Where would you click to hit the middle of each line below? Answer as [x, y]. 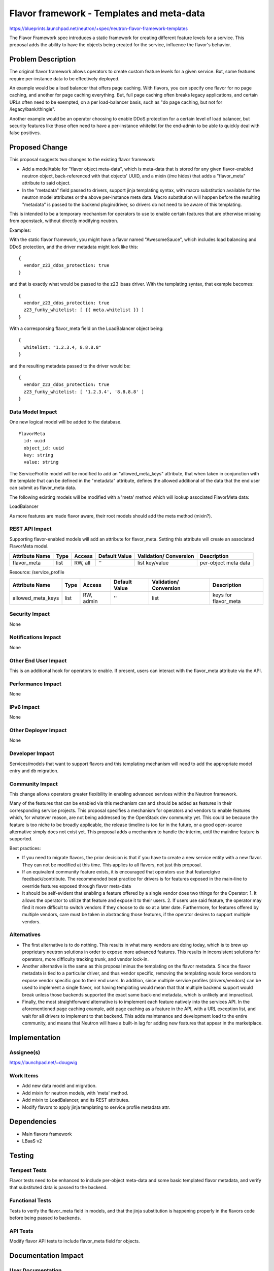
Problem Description [43, 59]
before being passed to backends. [45, 1218]
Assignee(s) [25, 1052]
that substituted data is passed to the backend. [59, 1188]
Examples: [20, 230]
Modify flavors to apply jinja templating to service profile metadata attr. [96, 1107]
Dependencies [33, 1122]
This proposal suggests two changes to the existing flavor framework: [82, 160]
